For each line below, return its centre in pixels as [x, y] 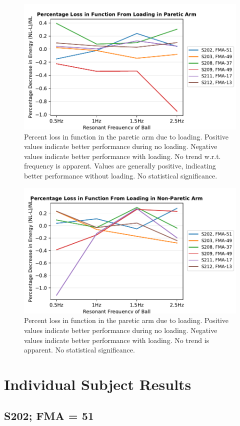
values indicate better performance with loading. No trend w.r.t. [122, 156]
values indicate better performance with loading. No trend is [117, 340]
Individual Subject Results [98, 384]
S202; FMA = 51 [49, 416]
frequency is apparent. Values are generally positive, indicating [120, 166]
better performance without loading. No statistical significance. [121, 176]
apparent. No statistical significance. [79, 350]
